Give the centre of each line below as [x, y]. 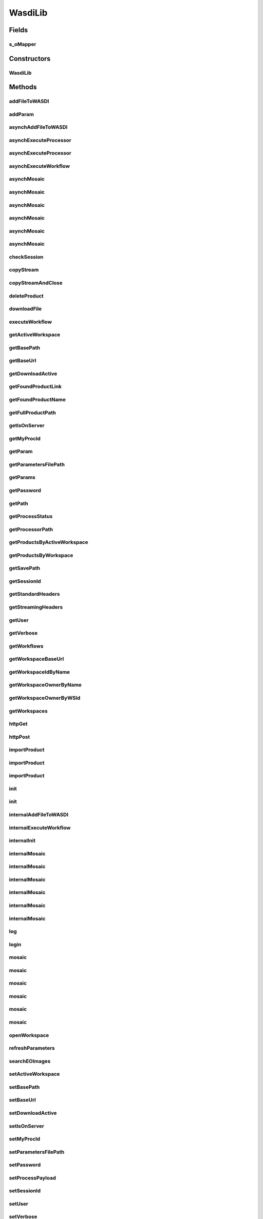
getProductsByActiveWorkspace [49, 542]
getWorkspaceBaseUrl [37, 659]
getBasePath [25, 348]
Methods [23, 87]
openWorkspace [29, 1035]
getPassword [25, 490]
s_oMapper [23, 44]
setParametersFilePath [37, 1152]
